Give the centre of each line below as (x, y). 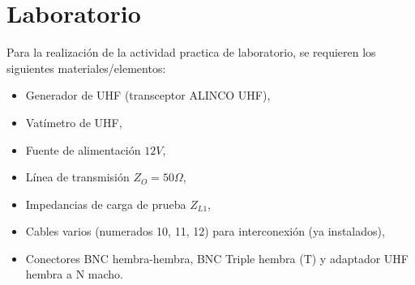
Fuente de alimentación (83, 149)
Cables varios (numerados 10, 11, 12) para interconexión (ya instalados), (205, 231)
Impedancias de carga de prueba (106, 204)
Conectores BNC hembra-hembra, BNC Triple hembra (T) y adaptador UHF (217, 258)
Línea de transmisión (77, 177)
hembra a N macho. (74, 274)
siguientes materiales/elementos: (86, 68)
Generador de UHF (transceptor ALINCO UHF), (148, 95)
